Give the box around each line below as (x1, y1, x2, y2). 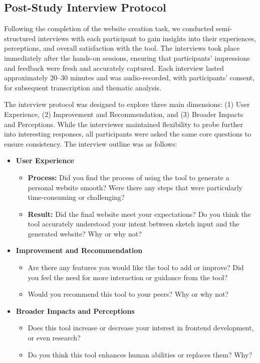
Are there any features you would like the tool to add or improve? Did (28, 262, 244, 273)
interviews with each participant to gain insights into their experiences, (38, 33, 256, 43)
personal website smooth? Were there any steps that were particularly (28, 182, 242, 192)
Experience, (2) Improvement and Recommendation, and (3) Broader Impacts (4, 108, 243, 119)
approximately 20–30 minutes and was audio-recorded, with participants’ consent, (4, 72, 255, 83)
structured (4, 33, 36, 43)
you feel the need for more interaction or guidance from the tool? (28, 272, 228, 282)
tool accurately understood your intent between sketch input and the (28, 218, 239, 229)
